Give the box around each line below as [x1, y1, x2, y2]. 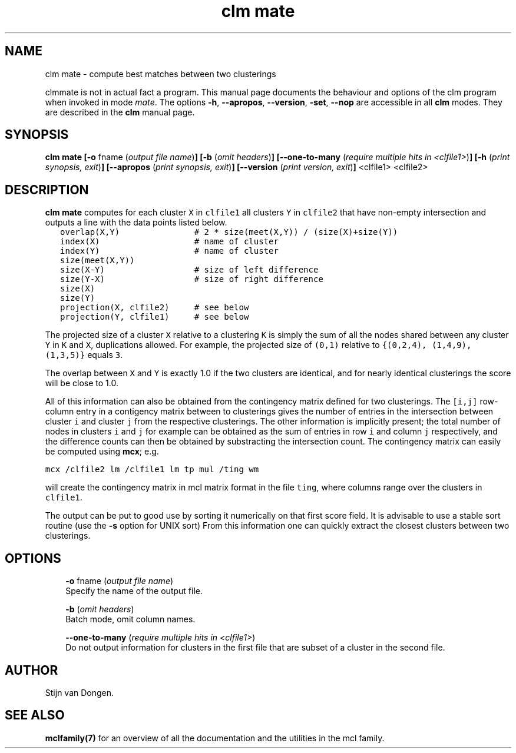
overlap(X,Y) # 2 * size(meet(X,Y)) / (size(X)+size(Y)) [60, 227, 398, 237]
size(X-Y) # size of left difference [60, 265, 319, 275]
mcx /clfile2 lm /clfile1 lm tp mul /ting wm [45, 465, 259, 475]
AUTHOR [5, 662, 58, 678]
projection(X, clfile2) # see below [60, 303, 249, 313]
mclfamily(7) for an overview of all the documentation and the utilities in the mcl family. [45, 732, 385, 743]
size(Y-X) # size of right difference [60, 274, 323, 284]
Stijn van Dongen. [45, 687, 114, 698]
